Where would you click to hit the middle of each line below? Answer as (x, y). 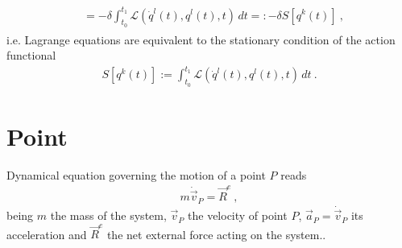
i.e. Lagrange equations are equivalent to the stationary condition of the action (201, 39)
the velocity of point (238, 215)
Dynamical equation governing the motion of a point (136, 174)
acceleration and (47, 234)
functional (31, 55)
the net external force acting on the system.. (216, 234)
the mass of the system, (108, 215)
